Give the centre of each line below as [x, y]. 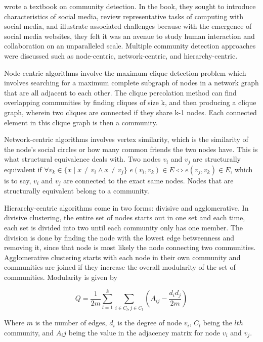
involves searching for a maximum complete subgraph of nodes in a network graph [131, 83]
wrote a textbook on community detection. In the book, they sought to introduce [130, 6]
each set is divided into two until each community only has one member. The [123, 227]
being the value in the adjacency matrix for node [144, 332]
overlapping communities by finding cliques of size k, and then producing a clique [130, 102]
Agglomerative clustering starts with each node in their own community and [122, 257]
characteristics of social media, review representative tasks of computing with [124, 16]
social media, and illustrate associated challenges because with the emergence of [128, 26]
